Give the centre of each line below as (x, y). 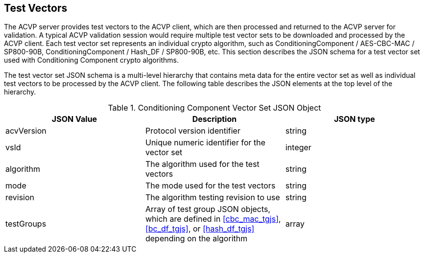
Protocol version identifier (193, 131)
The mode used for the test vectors (210, 186)
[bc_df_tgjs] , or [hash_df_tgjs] (200, 229)
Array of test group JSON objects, (208, 209)
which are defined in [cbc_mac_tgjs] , (213, 219)
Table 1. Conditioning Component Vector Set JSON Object (214, 108)
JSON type (354, 119)
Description (214, 119)
